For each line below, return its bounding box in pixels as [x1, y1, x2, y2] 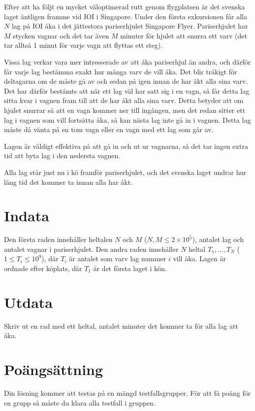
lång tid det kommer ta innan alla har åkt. [4, 176, 133, 187]
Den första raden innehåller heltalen [4, 234, 113, 244]
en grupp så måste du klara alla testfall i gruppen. [4, 397, 156, 408]
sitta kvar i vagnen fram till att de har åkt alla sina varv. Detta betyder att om [4, 95, 244, 105]
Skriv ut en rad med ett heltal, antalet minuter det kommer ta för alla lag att [4, 320, 238, 331]
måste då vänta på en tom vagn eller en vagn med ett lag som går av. [4, 124, 214, 135]
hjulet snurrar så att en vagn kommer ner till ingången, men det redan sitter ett [4, 104, 246, 115]
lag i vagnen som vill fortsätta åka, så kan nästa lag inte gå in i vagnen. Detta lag [4, 114, 251, 125]
